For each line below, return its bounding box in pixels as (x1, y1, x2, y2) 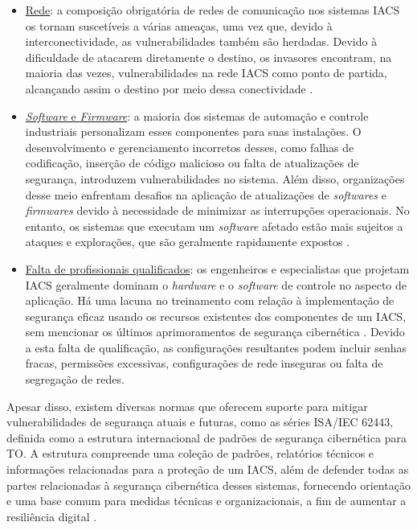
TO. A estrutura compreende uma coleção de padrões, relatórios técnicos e (6, 445, 374, 462)
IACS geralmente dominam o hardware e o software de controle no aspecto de (25, 276, 407, 293)
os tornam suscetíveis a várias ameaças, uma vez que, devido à (25, 17, 333, 34)
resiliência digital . (6, 507, 97, 524)
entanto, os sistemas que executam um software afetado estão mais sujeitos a (25, 217, 403, 234)
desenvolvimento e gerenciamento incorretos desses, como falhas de (25, 138, 354, 155)
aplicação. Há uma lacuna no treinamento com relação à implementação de (25, 292, 395, 309)
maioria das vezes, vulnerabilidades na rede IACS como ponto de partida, (25, 64, 387, 81)
